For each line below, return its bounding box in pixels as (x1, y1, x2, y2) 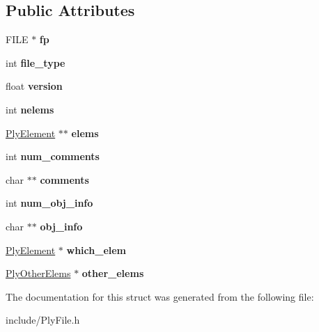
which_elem (66, 242, 127, 257)
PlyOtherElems (6, 266, 71, 280)
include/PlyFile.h (6, 313, 80, 327)
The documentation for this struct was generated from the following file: (6, 289, 314, 303)
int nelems (6, 102, 54, 116)
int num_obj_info (6, 196, 93, 210)
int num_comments (6, 149, 100, 164)
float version (6, 79, 63, 93)
